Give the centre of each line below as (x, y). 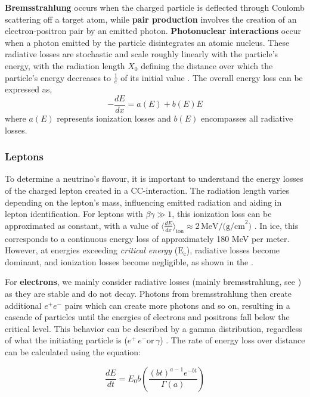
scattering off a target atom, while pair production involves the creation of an (151, 19)
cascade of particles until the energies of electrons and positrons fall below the (147, 317)
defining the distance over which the (207, 65)
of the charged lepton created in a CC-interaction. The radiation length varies (147, 190)
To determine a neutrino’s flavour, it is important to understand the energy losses (154, 179)
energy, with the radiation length (65, 65)
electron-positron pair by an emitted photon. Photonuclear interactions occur (153, 31)
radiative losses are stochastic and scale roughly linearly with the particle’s (142, 54)
